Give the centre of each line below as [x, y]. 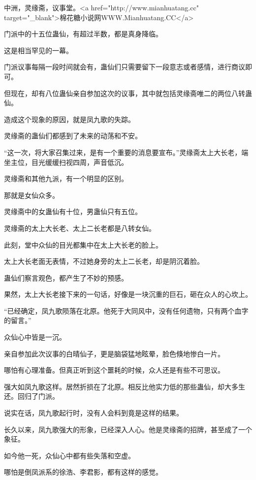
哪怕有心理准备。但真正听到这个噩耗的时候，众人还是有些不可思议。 [114, 370]
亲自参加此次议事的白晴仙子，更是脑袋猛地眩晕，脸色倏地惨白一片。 [114, 353]
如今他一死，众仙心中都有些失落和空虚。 [69, 455]
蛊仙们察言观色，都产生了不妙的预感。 [66, 277]
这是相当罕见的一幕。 [38, 50]
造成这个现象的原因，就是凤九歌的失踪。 [69, 119]
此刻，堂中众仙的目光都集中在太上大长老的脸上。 [83, 244]
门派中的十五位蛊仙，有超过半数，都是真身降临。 [83, 34]
